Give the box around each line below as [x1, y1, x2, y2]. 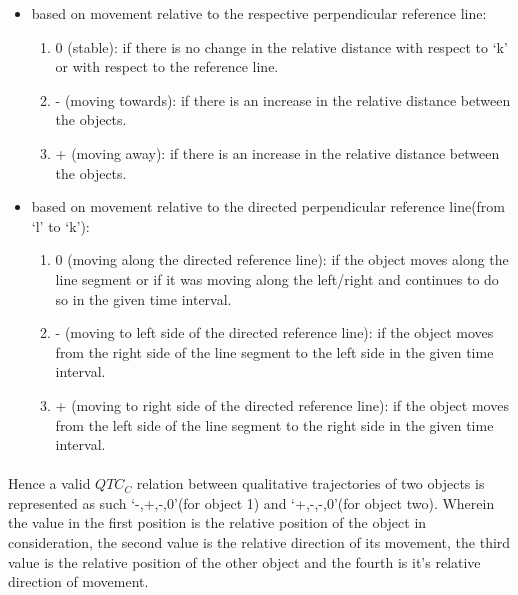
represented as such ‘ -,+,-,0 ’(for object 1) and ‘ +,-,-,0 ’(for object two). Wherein [8, 492, 495, 513]
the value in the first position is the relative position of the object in [8, 512, 427, 533]
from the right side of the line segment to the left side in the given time [55, 341, 494, 362]
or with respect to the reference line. [55, 56, 279, 77]
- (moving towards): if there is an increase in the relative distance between [55, 89, 511, 110]
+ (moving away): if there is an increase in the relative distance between [55, 142, 500, 163]
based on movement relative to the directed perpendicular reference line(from [31, 196, 506, 217]
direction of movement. [8, 571, 149, 592]
